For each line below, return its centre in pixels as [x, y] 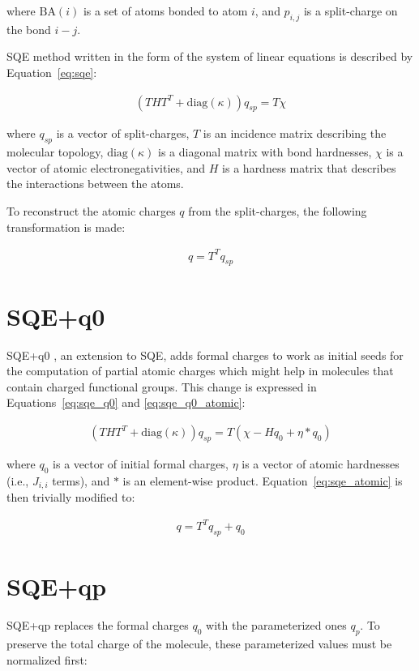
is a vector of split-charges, [123, 133]
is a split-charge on [351, 11]
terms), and [81, 480]
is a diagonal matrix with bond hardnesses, [265, 152]
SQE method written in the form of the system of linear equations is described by [210, 56]
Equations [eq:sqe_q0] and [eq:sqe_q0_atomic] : [126, 402]
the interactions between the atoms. [95, 184]
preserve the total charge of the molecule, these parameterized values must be [199, 643]
